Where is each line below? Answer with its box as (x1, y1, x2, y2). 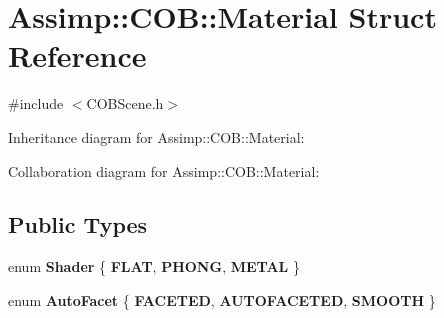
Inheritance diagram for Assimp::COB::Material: (8, 126, 305, 147)
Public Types (8, 209, 148, 240)
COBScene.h (86, 93, 164, 114)
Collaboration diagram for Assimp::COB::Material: (8, 160, 320, 181)
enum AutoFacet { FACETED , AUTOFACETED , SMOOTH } (8, 289, 436, 310)
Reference (8, 35, 147, 76)
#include (8, 93, 64, 114)
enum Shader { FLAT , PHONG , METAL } (8, 256, 300, 277)
